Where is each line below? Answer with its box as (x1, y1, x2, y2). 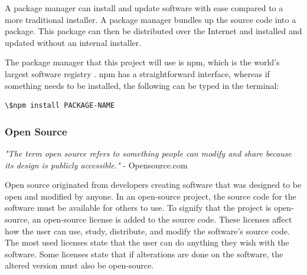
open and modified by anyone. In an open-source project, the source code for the (5, 190, 296, 202)
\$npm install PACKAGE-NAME (5, 101, 115, 110)
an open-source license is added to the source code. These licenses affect (32, 213, 292, 225)
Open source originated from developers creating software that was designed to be (5, 178, 302, 191)
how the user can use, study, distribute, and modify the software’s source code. (5, 224, 290, 237)
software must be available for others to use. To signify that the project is (5, 201, 272, 214)
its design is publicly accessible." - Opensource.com (5, 158, 188, 171)
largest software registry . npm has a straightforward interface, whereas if (5, 67, 270, 79)
